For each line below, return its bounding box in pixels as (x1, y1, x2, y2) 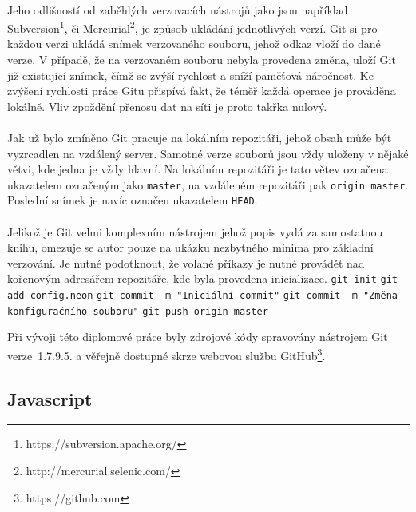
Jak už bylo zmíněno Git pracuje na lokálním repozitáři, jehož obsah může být (7, 129, 392, 145)
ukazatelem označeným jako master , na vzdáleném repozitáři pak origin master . (7, 176, 409, 192)
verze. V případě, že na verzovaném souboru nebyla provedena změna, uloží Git (7, 51, 396, 68)
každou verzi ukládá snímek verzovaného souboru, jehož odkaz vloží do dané (7, 35, 381, 52)
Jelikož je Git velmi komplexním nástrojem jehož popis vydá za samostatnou (7, 223, 383, 240)
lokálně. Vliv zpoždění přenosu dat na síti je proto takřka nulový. (7, 97, 327, 114)
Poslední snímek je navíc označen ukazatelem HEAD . (7, 192, 258, 208)
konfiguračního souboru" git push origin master (7, 305, 268, 317)
